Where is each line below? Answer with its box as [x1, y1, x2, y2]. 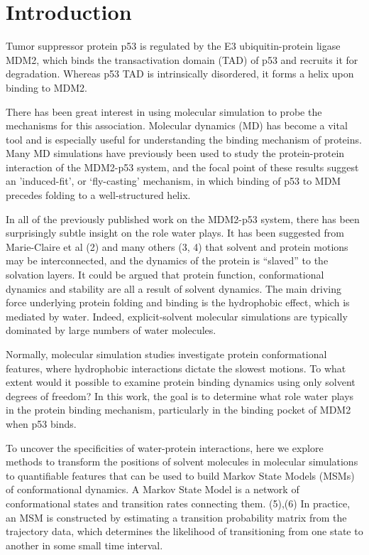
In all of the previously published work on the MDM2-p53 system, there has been [6, 211, 360, 226]
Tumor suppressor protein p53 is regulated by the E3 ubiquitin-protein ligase [6, 38, 341, 53]
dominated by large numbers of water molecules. [6, 323, 216, 338]
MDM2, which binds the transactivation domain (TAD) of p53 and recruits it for [6, 52, 358, 67]
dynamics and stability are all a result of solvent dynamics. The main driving [6, 281, 342, 296]
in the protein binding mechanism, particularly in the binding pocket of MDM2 [6, 402, 351, 417]
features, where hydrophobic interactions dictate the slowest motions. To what [6, 360, 346, 375]
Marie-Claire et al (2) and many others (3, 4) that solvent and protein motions [6, 239, 348, 254]
